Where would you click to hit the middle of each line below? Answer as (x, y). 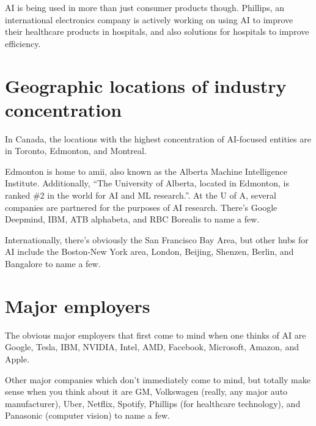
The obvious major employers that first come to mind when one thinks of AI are (156, 335)
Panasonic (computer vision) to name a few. (87, 415)
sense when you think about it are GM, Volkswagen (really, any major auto (146, 391)
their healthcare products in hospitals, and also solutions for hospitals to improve (157, 31)
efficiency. (23, 43)
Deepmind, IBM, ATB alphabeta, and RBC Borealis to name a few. (132, 219)
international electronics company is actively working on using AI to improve (149, 19)
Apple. (17, 358)
